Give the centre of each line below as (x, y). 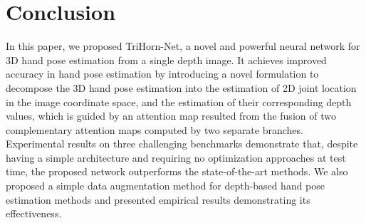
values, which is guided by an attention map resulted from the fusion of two (171, 116)
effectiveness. (34, 213)
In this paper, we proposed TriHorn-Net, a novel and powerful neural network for (183, 46)
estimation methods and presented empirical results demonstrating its (158, 199)
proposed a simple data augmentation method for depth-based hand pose (166, 186)
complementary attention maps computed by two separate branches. (155, 129)
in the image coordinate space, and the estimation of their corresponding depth (179, 102)
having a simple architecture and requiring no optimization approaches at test (176, 157)
